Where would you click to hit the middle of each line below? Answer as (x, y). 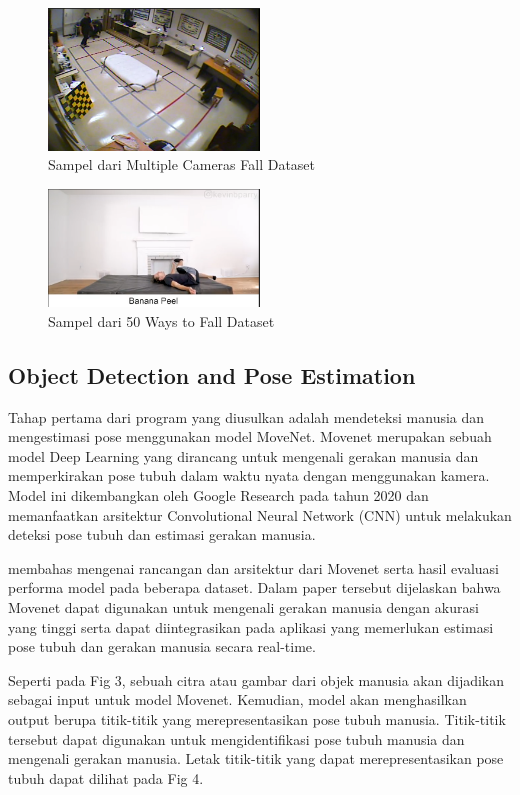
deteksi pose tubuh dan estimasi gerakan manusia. (162, 534)
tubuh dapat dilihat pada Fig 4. (106, 777)
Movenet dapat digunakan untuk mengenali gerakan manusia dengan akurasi (243, 606)
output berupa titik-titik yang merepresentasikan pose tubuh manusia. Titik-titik (257, 718)
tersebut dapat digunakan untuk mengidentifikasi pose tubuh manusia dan (236, 738)
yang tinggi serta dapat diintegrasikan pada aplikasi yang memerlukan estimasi (251, 626)
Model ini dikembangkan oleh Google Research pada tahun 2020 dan (218, 494)
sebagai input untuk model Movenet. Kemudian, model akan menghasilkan (237, 699)
